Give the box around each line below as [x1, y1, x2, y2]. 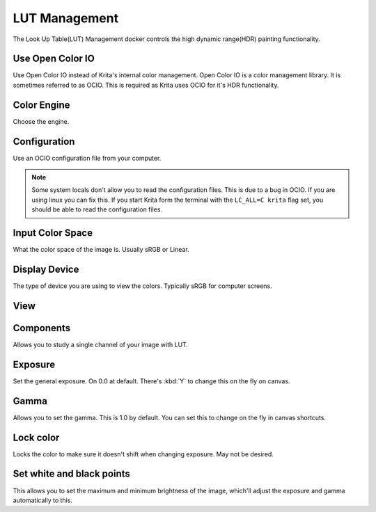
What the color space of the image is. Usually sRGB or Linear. [13, 246, 189, 254]
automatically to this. [13, 496, 73, 504]
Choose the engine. [13, 117, 70, 125]
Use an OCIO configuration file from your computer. [13, 154, 162, 162]
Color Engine [13, 99, 70, 111]
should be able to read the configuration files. [31, 205, 163, 214]
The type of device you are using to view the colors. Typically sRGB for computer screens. [13, 282, 273, 290]
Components [13, 322, 71, 334]
